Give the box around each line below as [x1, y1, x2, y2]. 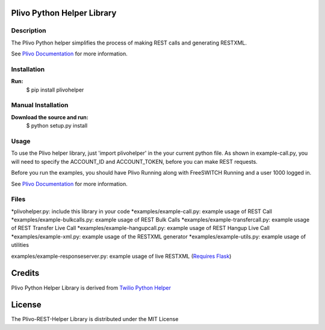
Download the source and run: [11, 113, 88, 120]
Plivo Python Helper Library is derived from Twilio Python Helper [11, 284, 172, 291]
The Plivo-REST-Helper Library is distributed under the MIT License [11, 316, 179, 323]
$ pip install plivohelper [26, 86, 84, 93]
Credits [11, 268, 40, 278]
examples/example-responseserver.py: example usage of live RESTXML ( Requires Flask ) [11, 252, 232, 260]
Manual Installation [11, 101, 69, 110]
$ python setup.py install [26, 122, 88, 129]
